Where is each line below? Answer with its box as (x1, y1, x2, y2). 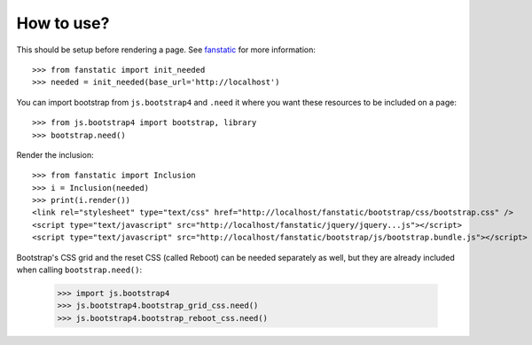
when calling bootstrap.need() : (16, 264, 142, 275)
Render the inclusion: (16, 149, 94, 160)
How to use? (16, 13, 110, 33)
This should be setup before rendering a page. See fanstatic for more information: (16, 44, 317, 55)
